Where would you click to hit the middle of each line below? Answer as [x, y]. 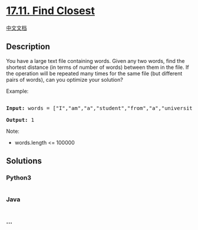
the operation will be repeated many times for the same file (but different [94, 73]
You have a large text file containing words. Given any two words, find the [95, 61]
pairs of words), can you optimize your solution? [65, 79]
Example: [17, 91]
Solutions [24, 161]
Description [28, 47]
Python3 [19, 178]
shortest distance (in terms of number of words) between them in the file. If [98, 67]
